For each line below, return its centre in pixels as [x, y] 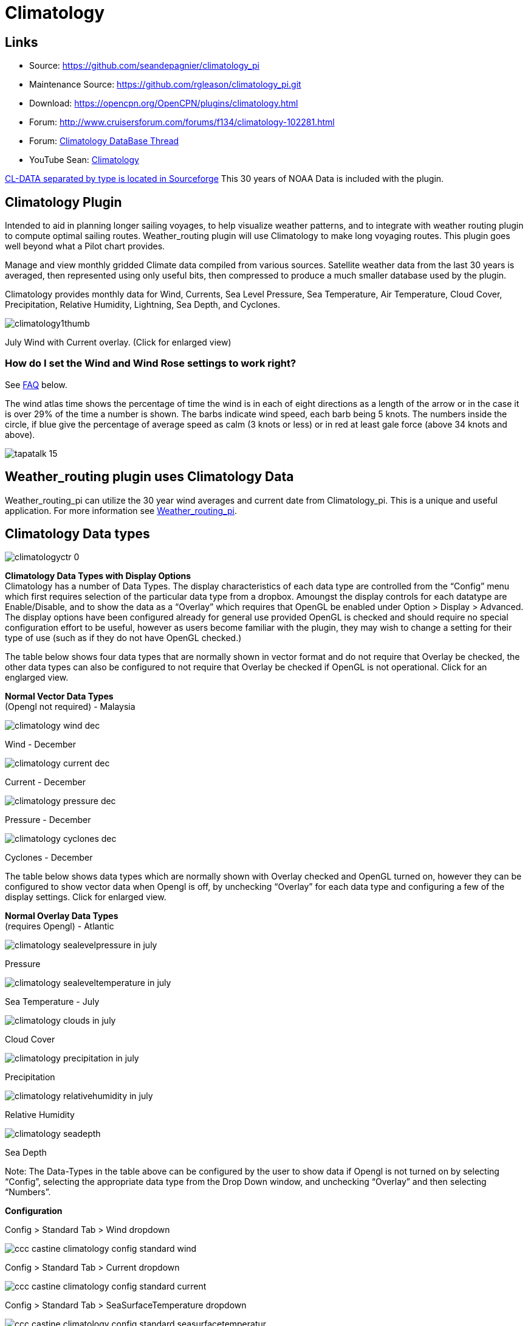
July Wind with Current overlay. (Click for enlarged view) [118, 342]
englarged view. [37, 678]
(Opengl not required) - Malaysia [70, 707]
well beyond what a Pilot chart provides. [85, 246]
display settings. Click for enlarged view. [86, 897]
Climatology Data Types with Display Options [98, 576]
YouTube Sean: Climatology [84, 160]
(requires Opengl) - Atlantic [60, 926]
